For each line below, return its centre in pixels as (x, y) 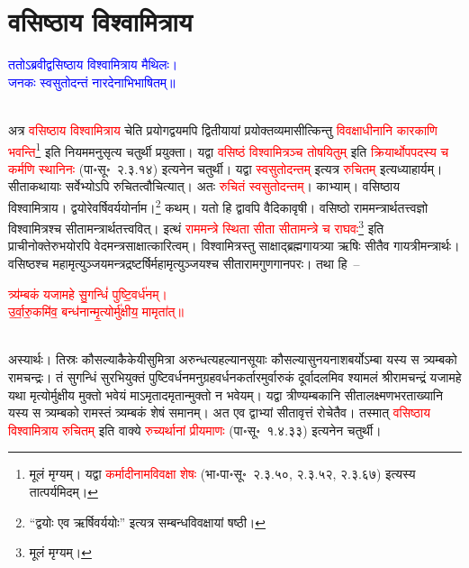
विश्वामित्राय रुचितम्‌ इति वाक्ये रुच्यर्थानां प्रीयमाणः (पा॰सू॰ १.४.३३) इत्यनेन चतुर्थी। (195, 430)
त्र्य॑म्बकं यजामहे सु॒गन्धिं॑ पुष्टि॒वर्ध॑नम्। (88, 293)
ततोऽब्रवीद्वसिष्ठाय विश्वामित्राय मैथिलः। (93, 64)
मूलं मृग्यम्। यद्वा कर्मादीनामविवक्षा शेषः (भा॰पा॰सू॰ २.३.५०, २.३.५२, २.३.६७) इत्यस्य (222, 474)
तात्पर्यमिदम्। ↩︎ (63, 491)
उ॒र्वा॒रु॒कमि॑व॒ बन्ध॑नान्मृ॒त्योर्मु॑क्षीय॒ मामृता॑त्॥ (96, 311)
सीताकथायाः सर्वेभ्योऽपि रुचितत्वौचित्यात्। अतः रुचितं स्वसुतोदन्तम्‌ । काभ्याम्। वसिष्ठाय (204, 186)
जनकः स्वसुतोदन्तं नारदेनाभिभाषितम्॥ (92, 82)
